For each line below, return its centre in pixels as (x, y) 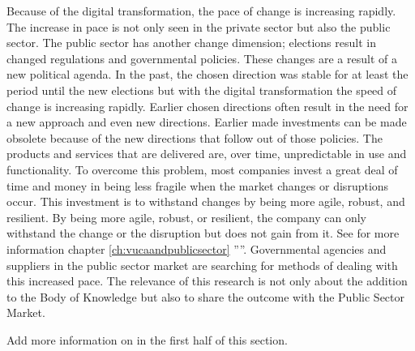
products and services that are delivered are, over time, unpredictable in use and (207, 154)
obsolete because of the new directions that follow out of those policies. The (195, 137)
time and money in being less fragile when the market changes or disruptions (198, 185)
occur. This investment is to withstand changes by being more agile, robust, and (206, 201)
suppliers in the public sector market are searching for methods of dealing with (202, 265)
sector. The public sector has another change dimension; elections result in (191, 43)
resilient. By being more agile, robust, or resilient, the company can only (186, 217)
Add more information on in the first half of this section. (147, 339)
